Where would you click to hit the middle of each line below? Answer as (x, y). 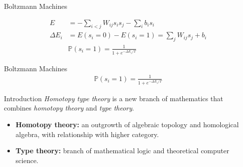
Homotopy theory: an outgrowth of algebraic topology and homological (127, 125)
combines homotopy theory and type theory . (69, 108)
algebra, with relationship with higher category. (87, 134)
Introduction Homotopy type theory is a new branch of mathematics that (114, 98)
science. (27, 160)
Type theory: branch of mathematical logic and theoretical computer (122, 151)
